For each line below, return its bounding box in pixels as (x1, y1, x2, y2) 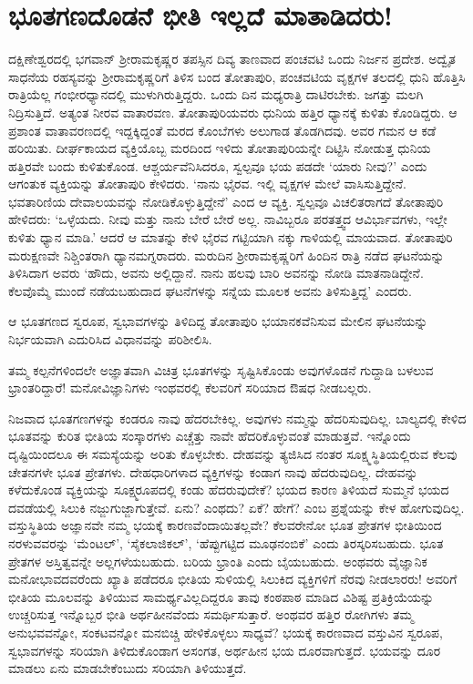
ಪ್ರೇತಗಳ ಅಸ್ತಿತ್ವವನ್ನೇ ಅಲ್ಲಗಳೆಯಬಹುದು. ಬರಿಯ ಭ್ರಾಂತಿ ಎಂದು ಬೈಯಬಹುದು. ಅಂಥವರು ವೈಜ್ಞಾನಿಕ (8, 551, 427, 570)
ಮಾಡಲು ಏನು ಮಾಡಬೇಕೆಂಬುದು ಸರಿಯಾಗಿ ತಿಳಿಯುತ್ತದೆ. (8, 658, 247, 678)
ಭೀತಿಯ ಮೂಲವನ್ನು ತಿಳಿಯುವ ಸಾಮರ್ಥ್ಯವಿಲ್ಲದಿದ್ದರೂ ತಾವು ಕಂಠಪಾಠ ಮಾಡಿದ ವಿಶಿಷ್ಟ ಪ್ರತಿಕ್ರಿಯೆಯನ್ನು (8, 587, 435, 606)
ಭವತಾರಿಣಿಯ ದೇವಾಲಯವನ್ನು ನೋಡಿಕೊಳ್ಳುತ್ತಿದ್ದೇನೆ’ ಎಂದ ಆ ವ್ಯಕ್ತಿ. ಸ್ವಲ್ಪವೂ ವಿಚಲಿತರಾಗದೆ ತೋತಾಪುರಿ (8, 191, 444, 210)
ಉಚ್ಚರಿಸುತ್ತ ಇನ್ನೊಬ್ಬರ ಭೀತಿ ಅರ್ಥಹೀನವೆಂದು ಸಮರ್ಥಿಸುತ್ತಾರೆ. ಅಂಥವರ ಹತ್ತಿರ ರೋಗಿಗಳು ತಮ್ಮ (8, 605, 414, 624)
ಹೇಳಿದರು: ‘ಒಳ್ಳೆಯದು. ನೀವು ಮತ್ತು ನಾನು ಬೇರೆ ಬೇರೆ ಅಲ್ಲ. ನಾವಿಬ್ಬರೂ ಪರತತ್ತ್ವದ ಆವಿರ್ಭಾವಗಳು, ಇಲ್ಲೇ (8, 209, 447, 229)
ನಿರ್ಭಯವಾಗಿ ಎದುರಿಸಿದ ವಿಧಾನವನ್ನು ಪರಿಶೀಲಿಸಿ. (8, 330, 212, 349)
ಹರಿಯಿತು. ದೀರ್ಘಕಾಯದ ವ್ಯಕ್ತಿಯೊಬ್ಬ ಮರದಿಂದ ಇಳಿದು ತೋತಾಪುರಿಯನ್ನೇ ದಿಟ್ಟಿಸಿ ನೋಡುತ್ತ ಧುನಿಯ (8, 138, 431, 158)
